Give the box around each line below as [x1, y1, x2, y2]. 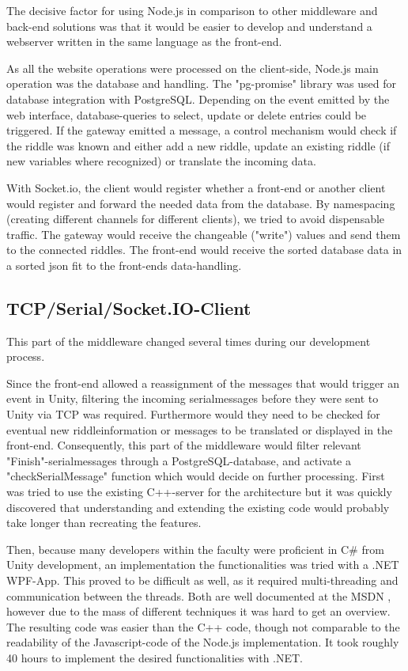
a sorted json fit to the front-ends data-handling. [6, 256, 242, 273]
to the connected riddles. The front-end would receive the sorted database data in [6, 241, 402, 258]
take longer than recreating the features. [6, 514, 202, 531]
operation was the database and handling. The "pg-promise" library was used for [6, 75, 396, 92]
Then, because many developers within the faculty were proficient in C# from [6, 540, 384, 557]
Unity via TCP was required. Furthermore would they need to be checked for [6, 406, 380, 423]
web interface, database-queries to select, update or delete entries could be [6, 106, 367, 123]
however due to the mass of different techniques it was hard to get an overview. [6, 603, 391, 620]
